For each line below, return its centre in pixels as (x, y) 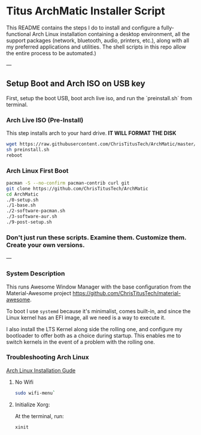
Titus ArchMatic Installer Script (86, 11)
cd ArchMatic (22, 194)
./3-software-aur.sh (32, 217)
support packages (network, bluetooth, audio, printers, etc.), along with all (98, 40)
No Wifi (24, 382)
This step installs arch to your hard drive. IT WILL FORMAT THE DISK (91, 133)
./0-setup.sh (22, 200)
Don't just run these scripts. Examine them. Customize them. (96, 237)
